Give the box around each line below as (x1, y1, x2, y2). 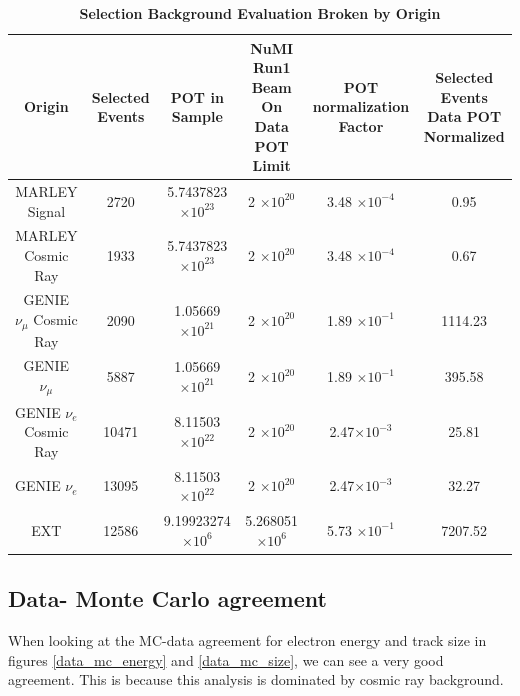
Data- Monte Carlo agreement (8, 583, 327, 614)
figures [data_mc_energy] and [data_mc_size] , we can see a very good (8, 649, 444, 670)
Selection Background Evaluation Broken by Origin (79, 3, 441, 23)
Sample (171, 106, 223, 127)
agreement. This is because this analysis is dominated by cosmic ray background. (8, 669, 504, 690)
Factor (338, 115, 384, 136)
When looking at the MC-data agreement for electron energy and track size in (8, 630, 487, 651)
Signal (27, 200, 66, 221)
